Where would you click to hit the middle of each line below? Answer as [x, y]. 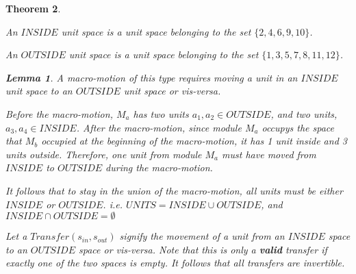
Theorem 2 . [33, 8]
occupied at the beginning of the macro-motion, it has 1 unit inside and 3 [194, 141]
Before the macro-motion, [59, 113]
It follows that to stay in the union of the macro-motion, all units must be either [174, 190]
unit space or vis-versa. [172, 91]
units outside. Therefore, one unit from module [104, 154]
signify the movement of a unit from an [202, 236]
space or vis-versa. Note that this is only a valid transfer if [203, 249]
